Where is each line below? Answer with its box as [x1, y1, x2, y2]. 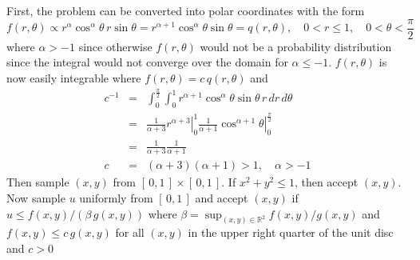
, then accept [294, 174, 359, 190]
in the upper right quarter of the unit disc [188, 224, 394, 241]
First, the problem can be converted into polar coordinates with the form [6, 2, 365, 19]
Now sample [6, 190, 65, 206]
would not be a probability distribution [200, 38, 392, 54]
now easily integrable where [6, 70, 141, 86]
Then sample [6, 174, 69, 190]
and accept [195, 190, 248, 206]
